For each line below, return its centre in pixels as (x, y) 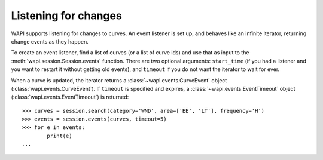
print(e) (60, 136)
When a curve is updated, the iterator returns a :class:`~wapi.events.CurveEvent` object (119, 80)
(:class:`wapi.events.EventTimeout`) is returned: (70, 97)
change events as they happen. (50, 41)
